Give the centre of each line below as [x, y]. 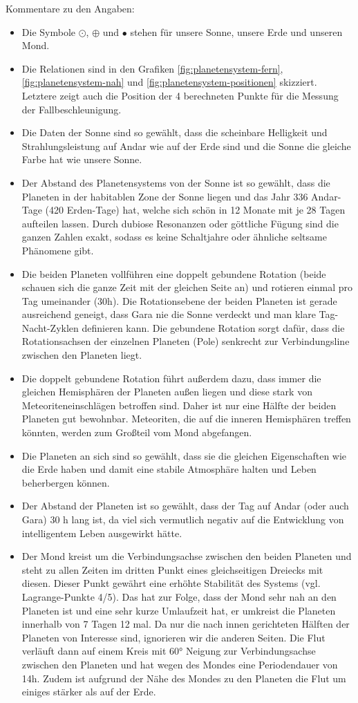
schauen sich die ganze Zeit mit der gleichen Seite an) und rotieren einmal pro [187, 287]
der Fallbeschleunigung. [72, 109]
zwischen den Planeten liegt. [82, 355]
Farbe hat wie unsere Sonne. [82, 159]
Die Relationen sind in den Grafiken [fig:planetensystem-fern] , [152, 68]
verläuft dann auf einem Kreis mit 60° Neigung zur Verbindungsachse [169, 651]
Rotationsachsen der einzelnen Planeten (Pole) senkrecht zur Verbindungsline [186, 341]
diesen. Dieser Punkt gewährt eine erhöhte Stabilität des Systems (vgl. [171, 583]
